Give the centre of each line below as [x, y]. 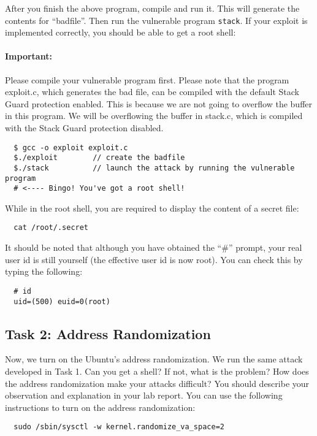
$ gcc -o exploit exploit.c [71, 147]
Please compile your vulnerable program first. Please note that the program [147, 79]
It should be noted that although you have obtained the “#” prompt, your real [154, 247]
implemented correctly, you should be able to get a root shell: [120, 32]
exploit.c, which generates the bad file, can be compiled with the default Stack [152, 92]
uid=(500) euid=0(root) [62, 301]
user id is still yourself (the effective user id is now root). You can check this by [154, 259]
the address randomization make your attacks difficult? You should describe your [157, 383]
